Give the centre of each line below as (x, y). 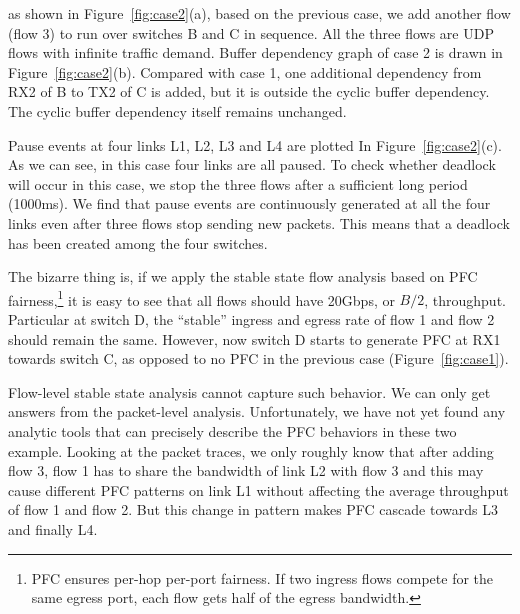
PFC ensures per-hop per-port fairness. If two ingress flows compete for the (262, 577)
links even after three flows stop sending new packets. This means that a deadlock (259, 222)
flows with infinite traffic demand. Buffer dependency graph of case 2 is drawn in (255, 52)
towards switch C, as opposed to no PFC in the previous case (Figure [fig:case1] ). (258, 358)
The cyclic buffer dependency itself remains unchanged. (177, 110)
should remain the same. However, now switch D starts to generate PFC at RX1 (254, 338)
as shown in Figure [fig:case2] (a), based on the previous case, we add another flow (259, 13)
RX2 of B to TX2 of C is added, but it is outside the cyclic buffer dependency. (249, 91)
